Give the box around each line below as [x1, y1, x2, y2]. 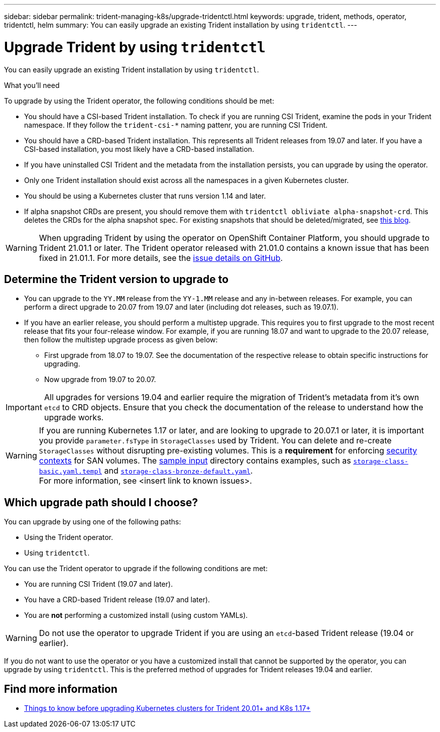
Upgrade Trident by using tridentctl [4, 38, 266, 56]
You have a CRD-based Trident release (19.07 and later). [24, 595, 210, 604]
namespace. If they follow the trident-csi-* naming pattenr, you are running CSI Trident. [24, 120, 328, 129]
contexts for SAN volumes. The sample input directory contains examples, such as [39, 455, 351, 466]
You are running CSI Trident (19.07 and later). [24, 580, 173, 589]
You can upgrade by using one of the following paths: [4, 517, 181, 526]
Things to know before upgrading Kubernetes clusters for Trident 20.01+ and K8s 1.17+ [24, 704, 311, 713]
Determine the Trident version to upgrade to [4, 272, 229, 286]
